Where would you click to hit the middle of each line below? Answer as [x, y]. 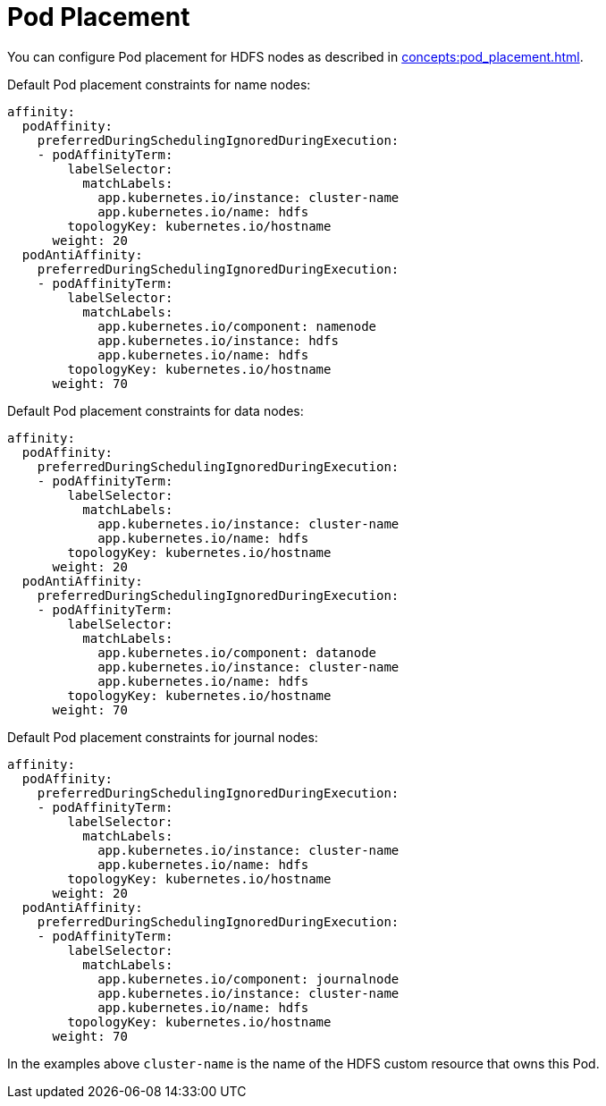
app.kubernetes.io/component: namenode [237, 326]
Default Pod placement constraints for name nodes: [159, 84]
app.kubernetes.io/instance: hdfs [218, 340]
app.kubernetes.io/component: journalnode [248, 979]
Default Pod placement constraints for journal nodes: [163, 737]
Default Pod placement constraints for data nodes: [156, 410]
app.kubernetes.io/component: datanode [237, 652]
